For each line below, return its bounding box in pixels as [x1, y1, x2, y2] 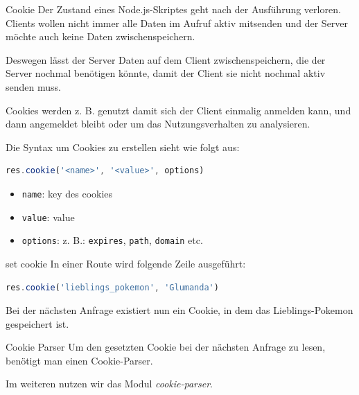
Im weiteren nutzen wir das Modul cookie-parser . [6, 376, 213, 391]
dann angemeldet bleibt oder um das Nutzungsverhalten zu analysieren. [6, 116, 310, 131]
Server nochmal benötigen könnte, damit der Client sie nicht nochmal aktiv [6, 66, 326, 80]
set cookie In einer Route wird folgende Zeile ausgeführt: [6, 256, 246, 270]
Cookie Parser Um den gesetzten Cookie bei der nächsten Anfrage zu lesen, [6, 340, 326, 354]
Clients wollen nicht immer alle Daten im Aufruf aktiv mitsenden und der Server [6, 15, 349, 30]
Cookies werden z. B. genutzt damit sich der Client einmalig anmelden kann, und [6, 103, 351, 117]
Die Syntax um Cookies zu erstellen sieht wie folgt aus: [6, 139, 240, 154]
